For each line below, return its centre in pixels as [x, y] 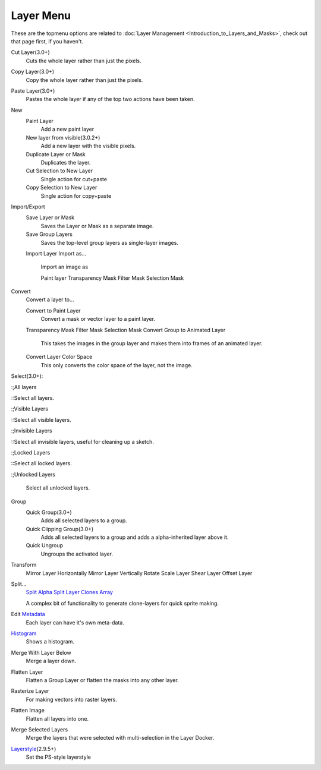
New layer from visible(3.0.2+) [63, 137]
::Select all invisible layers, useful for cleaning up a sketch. [83, 441]
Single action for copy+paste [76, 195]
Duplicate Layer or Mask [56, 154]
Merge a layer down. [51, 661]
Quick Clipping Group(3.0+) [60, 529]
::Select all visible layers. [41, 419]
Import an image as [64, 267]
